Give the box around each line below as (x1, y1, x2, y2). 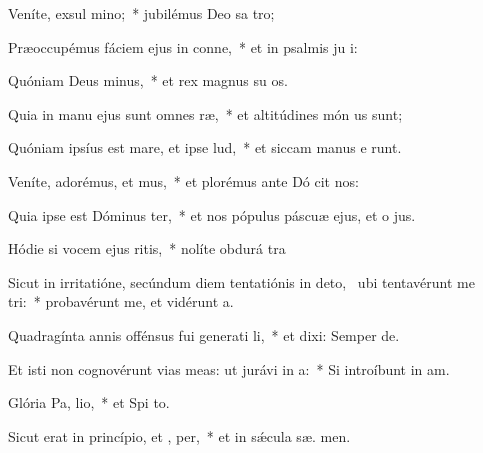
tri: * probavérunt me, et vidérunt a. (8, 291, 234, 312)
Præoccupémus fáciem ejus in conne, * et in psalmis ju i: (8, 36, 358, 57)
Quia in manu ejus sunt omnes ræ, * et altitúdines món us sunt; (8, 103, 403, 124)
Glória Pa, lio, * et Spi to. (8, 392, 170, 413)
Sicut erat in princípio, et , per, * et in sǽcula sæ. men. (8, 425, 351, 446)
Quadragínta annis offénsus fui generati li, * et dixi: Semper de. (8, 324, 400, 345)
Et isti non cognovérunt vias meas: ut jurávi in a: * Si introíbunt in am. (8, 358, 450, 379)
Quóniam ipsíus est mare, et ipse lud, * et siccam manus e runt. (8, 137, 402, 158)
